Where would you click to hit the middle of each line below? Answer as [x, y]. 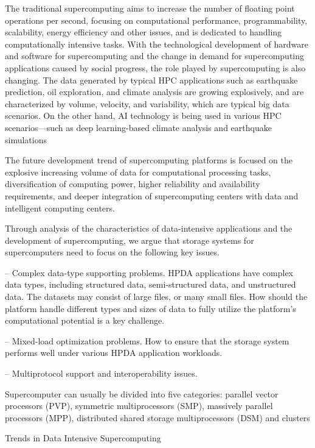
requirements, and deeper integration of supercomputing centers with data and [152, 195]
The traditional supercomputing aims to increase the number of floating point [150, 8]
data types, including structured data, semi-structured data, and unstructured [151, 284]
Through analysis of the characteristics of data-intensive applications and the [149, 228]
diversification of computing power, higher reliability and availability [133, 184]
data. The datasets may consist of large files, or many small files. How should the [156, 297]
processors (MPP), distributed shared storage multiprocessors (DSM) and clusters [157, 417]
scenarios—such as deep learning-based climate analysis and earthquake [138, 127]
